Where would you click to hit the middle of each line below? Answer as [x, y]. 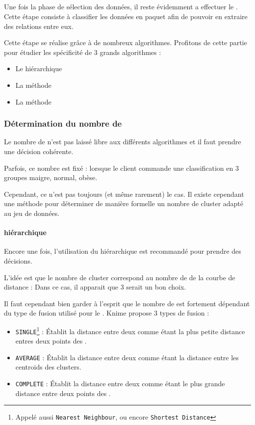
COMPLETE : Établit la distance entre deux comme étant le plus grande [120, 384]
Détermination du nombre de [63, 123]
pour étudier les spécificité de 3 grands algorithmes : [83, 52]
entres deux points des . [51, 341]
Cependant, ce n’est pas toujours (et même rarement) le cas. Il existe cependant [124, 194]
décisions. [18, 260]
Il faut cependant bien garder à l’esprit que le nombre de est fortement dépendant [127, 303]
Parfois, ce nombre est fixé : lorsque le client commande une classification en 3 [121, 168]
